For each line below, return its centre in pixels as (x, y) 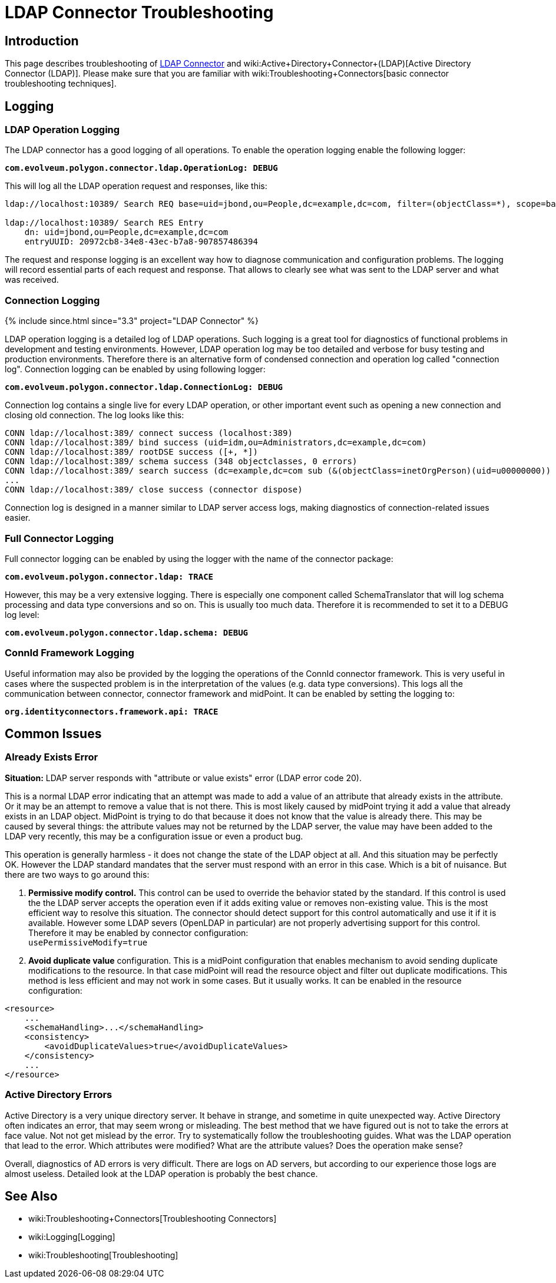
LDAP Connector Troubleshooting (139, 12)
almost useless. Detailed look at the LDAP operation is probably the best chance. (161, 1173)
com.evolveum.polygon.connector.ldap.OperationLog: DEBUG (141, 168)
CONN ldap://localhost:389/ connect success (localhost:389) (149, 433)
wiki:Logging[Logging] (72, 1237)
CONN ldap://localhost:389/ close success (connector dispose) (154, 490)
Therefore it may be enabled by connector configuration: (138, 933)
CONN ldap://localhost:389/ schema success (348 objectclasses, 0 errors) (181, 462)
